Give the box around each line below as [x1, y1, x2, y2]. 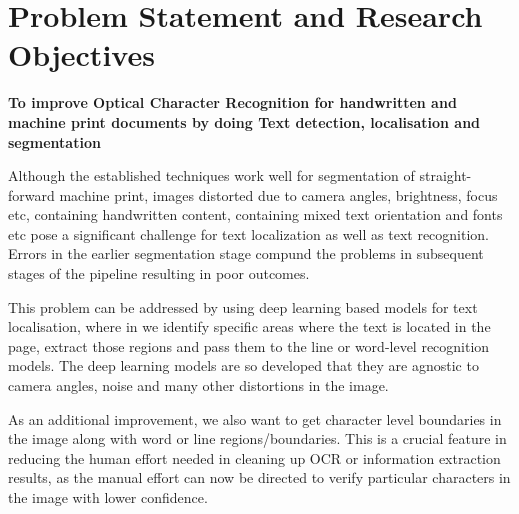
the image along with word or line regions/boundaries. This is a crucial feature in [8, 428, 507, 449]
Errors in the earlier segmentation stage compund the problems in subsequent [8, 243, 484, 264]
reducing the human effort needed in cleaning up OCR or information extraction [8, 447, 501, 468]
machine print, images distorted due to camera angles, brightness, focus [59, 184, 498, 205]
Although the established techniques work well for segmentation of [8, 165, 415, 186]
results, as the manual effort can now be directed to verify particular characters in [8, 467, 511, 488]
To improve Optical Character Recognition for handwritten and [8, 92, 457, 113]
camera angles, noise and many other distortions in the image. [8, 375, 389, 396]
